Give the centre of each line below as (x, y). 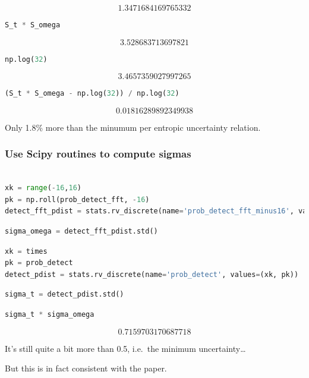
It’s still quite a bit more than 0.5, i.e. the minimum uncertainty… (125, 348)
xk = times (26, 251)
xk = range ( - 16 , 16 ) (43, 188)
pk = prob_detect (39, 263)
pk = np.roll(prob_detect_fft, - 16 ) (77, 199)
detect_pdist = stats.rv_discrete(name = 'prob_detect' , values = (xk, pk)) (152, 274)
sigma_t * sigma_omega (50, 314)
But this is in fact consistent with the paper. (86, 368)
